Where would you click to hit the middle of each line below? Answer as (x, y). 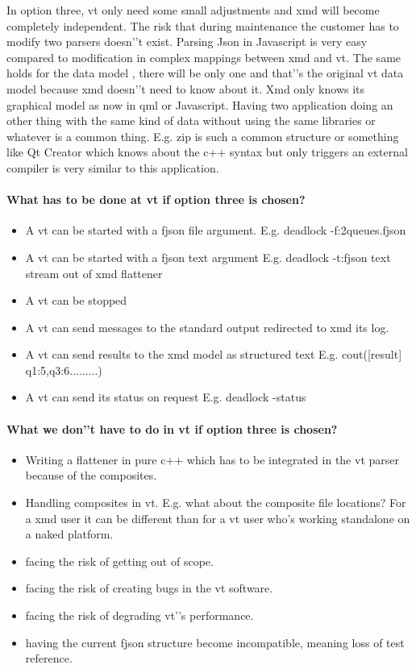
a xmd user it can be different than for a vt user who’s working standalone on (218, 518)
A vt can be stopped (76, 300)
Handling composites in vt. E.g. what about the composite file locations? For (216, 503)
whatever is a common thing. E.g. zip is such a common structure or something (203, 136)
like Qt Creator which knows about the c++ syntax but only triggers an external (207, 152)
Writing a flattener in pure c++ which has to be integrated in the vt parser (212, 459)
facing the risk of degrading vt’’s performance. (139, 615)
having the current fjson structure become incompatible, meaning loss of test (215, 642)
